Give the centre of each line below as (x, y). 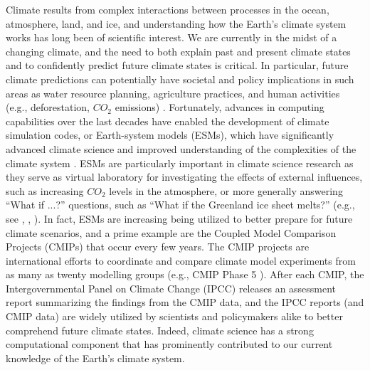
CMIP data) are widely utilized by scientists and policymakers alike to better (174, 316)
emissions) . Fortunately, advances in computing (220, 107)
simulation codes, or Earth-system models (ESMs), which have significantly (170, 135)
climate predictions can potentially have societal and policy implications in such (180, 79)
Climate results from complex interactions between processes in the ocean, (168, 9)
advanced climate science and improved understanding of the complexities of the (181, 148)
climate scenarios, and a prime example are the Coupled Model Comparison (171, 232)
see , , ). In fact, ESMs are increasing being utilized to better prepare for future (179, 218)
